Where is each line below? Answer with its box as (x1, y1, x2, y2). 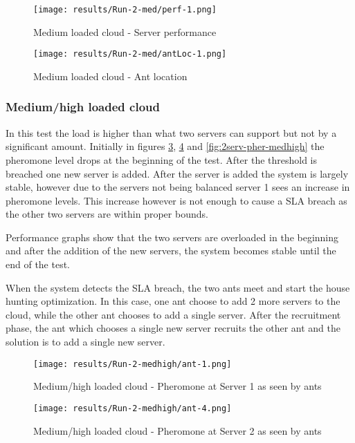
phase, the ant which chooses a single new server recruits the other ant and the (6, 321, 340, 335)
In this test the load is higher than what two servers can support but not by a (6, 125, 337, 140)
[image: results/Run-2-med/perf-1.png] (33, 5, 217, 15)
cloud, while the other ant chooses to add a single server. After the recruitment (6, 307, 341, 321)
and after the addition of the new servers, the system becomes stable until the (6, 243, 336, 258)
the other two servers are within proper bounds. (6, 207, 208, 221)
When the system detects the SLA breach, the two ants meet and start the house (6, 280, 350, 294)
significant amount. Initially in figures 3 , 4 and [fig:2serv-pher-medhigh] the (6, 139, 325, 153)
